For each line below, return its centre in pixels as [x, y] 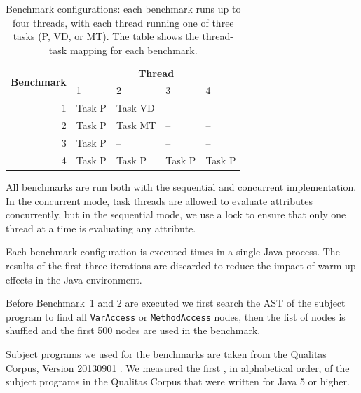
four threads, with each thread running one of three [123, 22]
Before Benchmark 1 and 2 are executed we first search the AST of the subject [176, 303]
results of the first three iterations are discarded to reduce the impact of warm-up [181, 265]
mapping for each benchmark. [134, 49]
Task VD [135, 108]
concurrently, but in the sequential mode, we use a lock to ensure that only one [176, 214]
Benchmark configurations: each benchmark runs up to [123, 8]
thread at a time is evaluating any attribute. [101, 228]
